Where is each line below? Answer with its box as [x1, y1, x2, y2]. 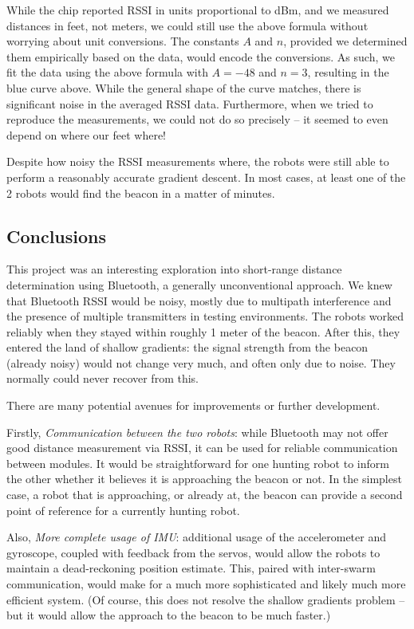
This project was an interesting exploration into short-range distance [6, 261, 342, 277]
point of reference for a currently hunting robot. [6, 501, 240, 518]
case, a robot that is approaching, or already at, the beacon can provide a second [6, 486, 403, 503]
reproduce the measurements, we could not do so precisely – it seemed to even [6, 111, 388, 128]
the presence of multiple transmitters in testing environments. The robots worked [6, 308, 404, 324]
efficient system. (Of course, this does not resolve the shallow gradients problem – [6, 591, 405, 607]
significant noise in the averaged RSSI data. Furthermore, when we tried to [6, 95, 373, 112]
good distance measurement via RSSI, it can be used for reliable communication [6, 439, 398, 456]
